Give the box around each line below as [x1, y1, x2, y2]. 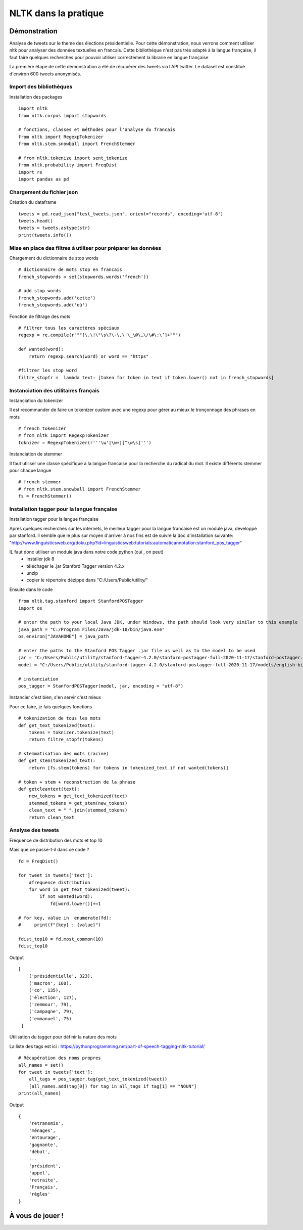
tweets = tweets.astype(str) [18, 225, 90, 231]
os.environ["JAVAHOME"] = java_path [18, 633, 109, 640]
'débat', [28, 1149, 50, 1155]
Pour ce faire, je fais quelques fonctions [9, 703, 92, 710]
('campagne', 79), [28, 1009, 75, 1015]
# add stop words [18, 288, 61, 294]
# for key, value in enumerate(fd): [18, 915, 112, 921]
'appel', [28, 1170, 50, 1176]
